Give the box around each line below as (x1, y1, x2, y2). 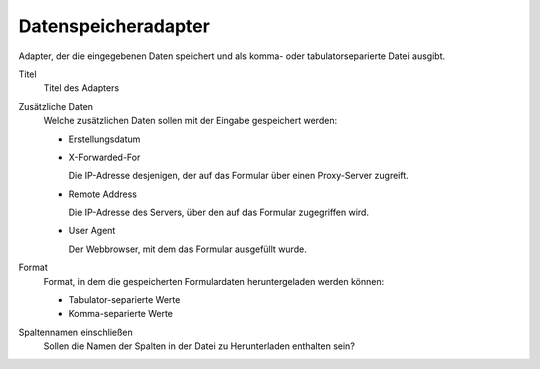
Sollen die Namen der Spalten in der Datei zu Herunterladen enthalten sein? (43, 340, 355, 352)
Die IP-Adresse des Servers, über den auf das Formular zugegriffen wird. (68, 206, 370, 219)
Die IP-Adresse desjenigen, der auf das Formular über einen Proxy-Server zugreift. (68, 170, 409, 182)
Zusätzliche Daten (18, 100, 94, 112)
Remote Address (68, 188, 137, 200)
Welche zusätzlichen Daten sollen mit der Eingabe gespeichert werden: (43, 115, 338, 127)
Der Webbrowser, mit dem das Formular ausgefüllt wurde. (68, 243, 307, 255)
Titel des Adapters (43, 82, 120, 94)
